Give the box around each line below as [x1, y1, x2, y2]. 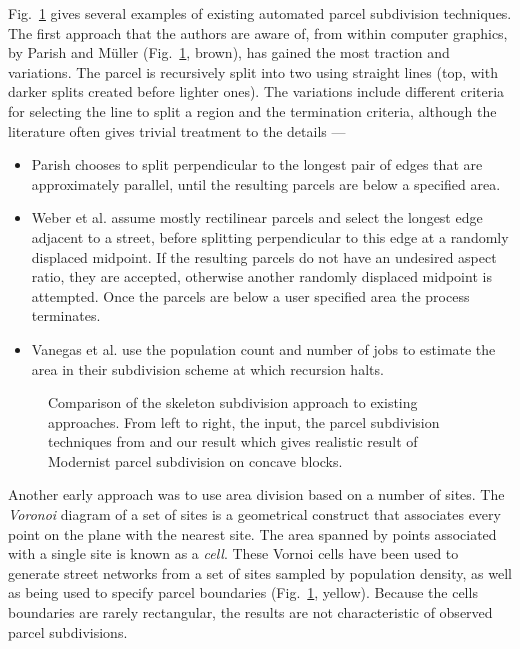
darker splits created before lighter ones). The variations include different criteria [8, 81, 505, 102]
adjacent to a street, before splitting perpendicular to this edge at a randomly [31, 226, 509, 247]
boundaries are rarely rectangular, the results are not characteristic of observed [8, 602, 493, 623]
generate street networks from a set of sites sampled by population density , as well [8, 562, 512, 583]
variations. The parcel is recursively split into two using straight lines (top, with [8, 61, 498, 82]
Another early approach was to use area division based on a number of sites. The [8, 484, 505, 505]
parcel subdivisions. [8, 621, 128, 642]
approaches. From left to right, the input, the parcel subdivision [48, 411, 440, 432]
